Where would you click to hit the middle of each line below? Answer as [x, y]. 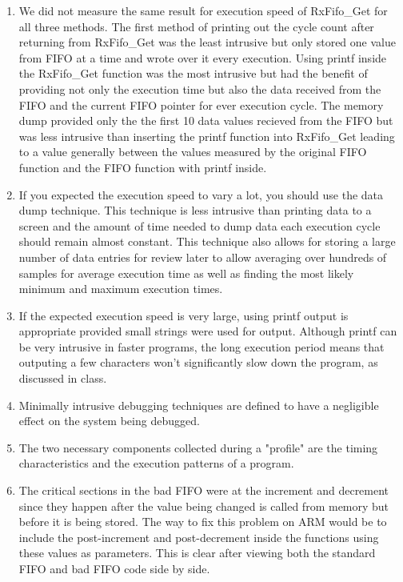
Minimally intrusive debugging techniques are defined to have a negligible [199, 405]
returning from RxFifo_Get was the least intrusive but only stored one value [207, 42]
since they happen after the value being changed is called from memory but [204, 506]
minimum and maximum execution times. [121, 289]
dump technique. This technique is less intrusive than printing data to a [195, 210]
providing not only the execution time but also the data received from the [200, 88]
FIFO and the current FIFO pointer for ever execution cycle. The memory [201, 104]
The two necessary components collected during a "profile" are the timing [198, 447]
